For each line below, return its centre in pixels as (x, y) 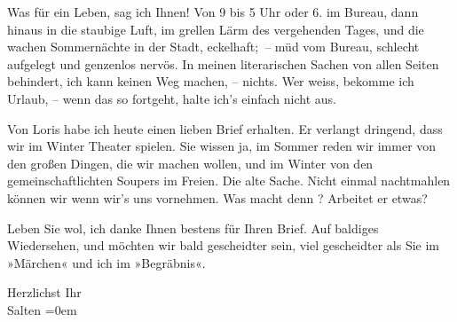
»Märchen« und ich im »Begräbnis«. (106, 262)
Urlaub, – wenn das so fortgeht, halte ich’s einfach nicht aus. (172, 98)
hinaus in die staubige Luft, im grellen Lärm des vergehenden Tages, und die (216, 29)
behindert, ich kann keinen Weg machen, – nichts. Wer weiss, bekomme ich (211, 81)
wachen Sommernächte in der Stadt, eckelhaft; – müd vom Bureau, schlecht (213, 47)
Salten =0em (42, 309)
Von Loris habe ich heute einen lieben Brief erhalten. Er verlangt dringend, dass (225, 128)
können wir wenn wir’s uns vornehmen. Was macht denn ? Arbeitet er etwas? (217, 197)
